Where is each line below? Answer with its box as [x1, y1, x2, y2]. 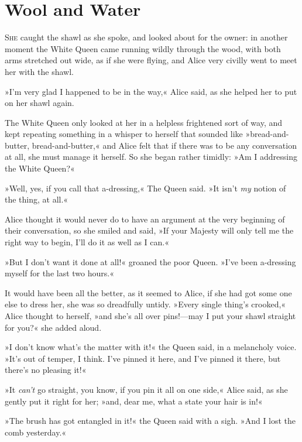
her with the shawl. [5, 65, 74, 77]
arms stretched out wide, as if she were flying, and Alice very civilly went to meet [5, 54, 297, 66]
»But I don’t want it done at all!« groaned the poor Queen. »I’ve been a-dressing [5, 255, 296, 268]
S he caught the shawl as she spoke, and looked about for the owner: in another [5, 31, 288, 43]
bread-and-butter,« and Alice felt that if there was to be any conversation [32, 139, 297, 151]
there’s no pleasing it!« [5, 364, 87, 376]
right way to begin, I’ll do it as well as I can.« [5, 236, 169, 248]
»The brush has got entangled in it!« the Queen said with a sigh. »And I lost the [5, 414, 296, 427]
